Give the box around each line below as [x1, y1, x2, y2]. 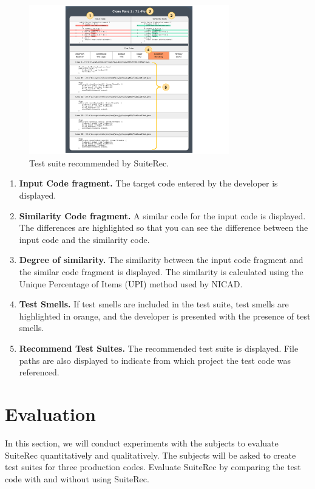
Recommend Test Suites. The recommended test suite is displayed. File [19, 342, 299, 354]
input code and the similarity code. [19, 233, 150, 245]
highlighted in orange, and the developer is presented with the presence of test [19, 309, 311, 322]
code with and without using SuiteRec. [5, 472, 149, 485]
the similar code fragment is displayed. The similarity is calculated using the [19, 265, 303, 278]
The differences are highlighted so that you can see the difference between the [19, 221, 308, 234]
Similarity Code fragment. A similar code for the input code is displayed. [19, 209, 306, 222]
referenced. [19, 366, 59, 378]
